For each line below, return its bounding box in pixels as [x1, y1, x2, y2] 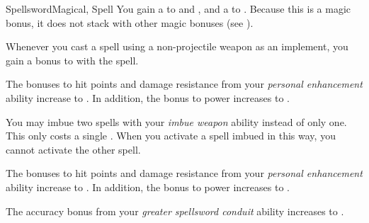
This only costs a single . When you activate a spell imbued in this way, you [6, 128, 336, 143]
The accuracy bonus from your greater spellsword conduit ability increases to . [6, 203, 344, 218]
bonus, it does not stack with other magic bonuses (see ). [6, 15, 254, 30]
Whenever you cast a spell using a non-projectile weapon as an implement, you [6, 39, 348, 54]
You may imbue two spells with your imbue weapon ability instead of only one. [6, 114, 347, 129]
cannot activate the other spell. [6, 142, 141, 156]
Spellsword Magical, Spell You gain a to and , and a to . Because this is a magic [6, 1, 351, 16]
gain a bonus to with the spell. [6, 52, 139, 67]
